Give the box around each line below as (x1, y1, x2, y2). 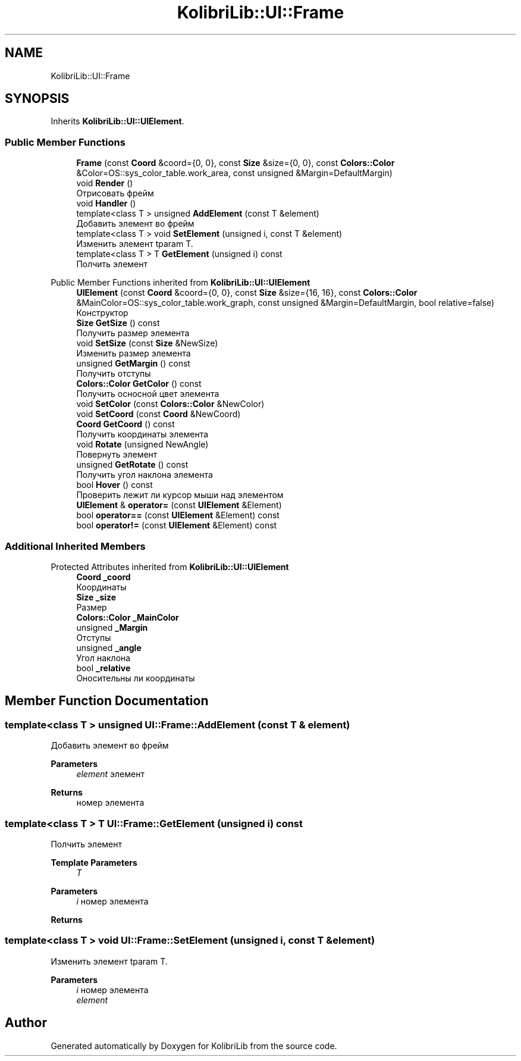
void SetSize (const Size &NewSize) (76, 338, 218, 349)
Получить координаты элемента (76, 429, 209, 440)
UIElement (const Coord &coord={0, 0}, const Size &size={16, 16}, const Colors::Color (76, 287, 418, 298)
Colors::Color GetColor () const (76, 378, 202, 389)
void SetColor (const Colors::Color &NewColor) (76, 399, 265, 409)
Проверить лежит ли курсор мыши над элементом (76, 490, 284, 500)
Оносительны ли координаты (76, 672, 195, 683)
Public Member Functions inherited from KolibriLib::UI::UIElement (51, 277, 310, 288)
